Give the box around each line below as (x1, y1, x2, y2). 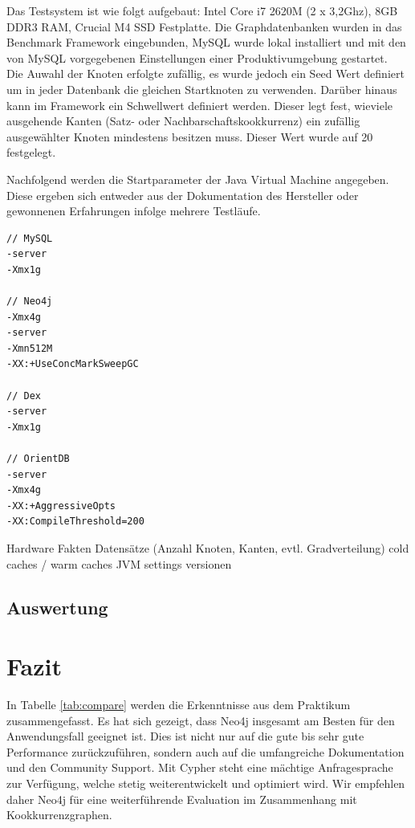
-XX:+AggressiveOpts (6, 500, 116, 512)
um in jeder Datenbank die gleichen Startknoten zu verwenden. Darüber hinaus (6, 80, 397, 97)
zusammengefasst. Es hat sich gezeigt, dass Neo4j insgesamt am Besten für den (6, 712, 395, 728)
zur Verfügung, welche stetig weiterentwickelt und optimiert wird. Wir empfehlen (6, 775, 405, 792)
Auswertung (6, 594, 108, 619)
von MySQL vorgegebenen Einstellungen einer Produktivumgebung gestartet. (6, 49, 388, 66)
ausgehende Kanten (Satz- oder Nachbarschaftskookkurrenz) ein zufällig (6, 112, 360, 129)
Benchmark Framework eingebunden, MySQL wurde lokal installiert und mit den (6, 34, 406, 51)
